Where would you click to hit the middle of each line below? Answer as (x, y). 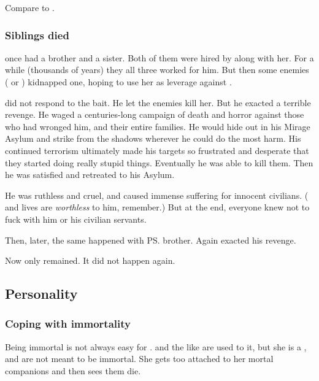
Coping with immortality (68, 324)
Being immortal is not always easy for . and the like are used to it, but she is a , (156, 346)
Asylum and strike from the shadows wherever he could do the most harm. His (153, 138)
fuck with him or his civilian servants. (76, 219)
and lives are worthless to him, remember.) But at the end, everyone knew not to (157, 207)
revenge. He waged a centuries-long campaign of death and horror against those (155, 114)
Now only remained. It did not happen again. (90, 260)
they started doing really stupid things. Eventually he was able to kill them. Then (159, 162)
